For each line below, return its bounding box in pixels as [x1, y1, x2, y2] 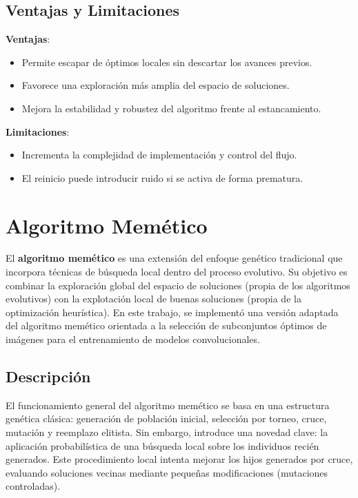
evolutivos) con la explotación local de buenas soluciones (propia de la [6, 291, 301, 306]
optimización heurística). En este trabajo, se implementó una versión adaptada [6, 304, 339, 319]
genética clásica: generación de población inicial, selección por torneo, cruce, [6, 411, 327, 426]
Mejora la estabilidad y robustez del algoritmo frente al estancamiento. [21, 101, 321, 115]
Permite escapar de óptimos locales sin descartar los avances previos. [21, 54, 312, 69]
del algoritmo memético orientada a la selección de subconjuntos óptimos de [6, 318, 327, 333]
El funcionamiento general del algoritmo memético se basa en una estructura [6, 397, 330, 412]
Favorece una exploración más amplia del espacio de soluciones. [21, 78, 290, 92]
